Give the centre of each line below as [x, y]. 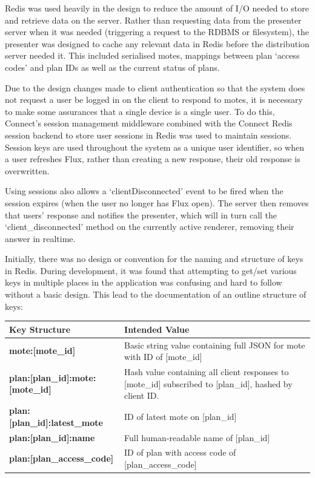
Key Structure [40, 329]
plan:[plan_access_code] [61, 458]
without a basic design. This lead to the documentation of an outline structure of [156, 294]
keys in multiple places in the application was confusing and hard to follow [144, 282]
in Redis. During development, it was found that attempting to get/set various [151, 270]
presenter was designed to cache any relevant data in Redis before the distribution [157, 43]
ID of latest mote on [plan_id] [181, 416]
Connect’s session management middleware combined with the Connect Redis [149, 123]
